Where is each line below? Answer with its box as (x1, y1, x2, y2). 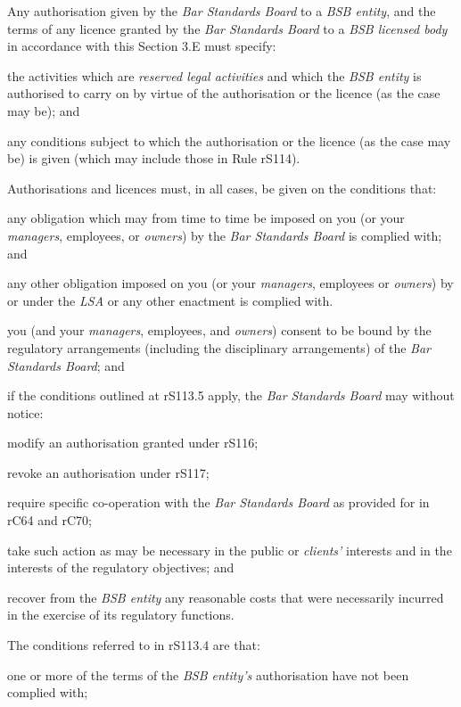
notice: (7, 403, 44, 422)
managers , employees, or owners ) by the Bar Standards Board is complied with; (7, 226, 442, 244)
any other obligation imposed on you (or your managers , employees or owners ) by (7, 274, 454, 292)
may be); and (7, 101, 80, 119)
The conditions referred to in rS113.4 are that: (7, 636, 260, 654)
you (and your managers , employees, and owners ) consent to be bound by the (7, 321, 432, 340)
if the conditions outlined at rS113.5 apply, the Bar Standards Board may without (7, 386, 455, 405)
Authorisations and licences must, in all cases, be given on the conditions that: (7, 178, 437, 197)
